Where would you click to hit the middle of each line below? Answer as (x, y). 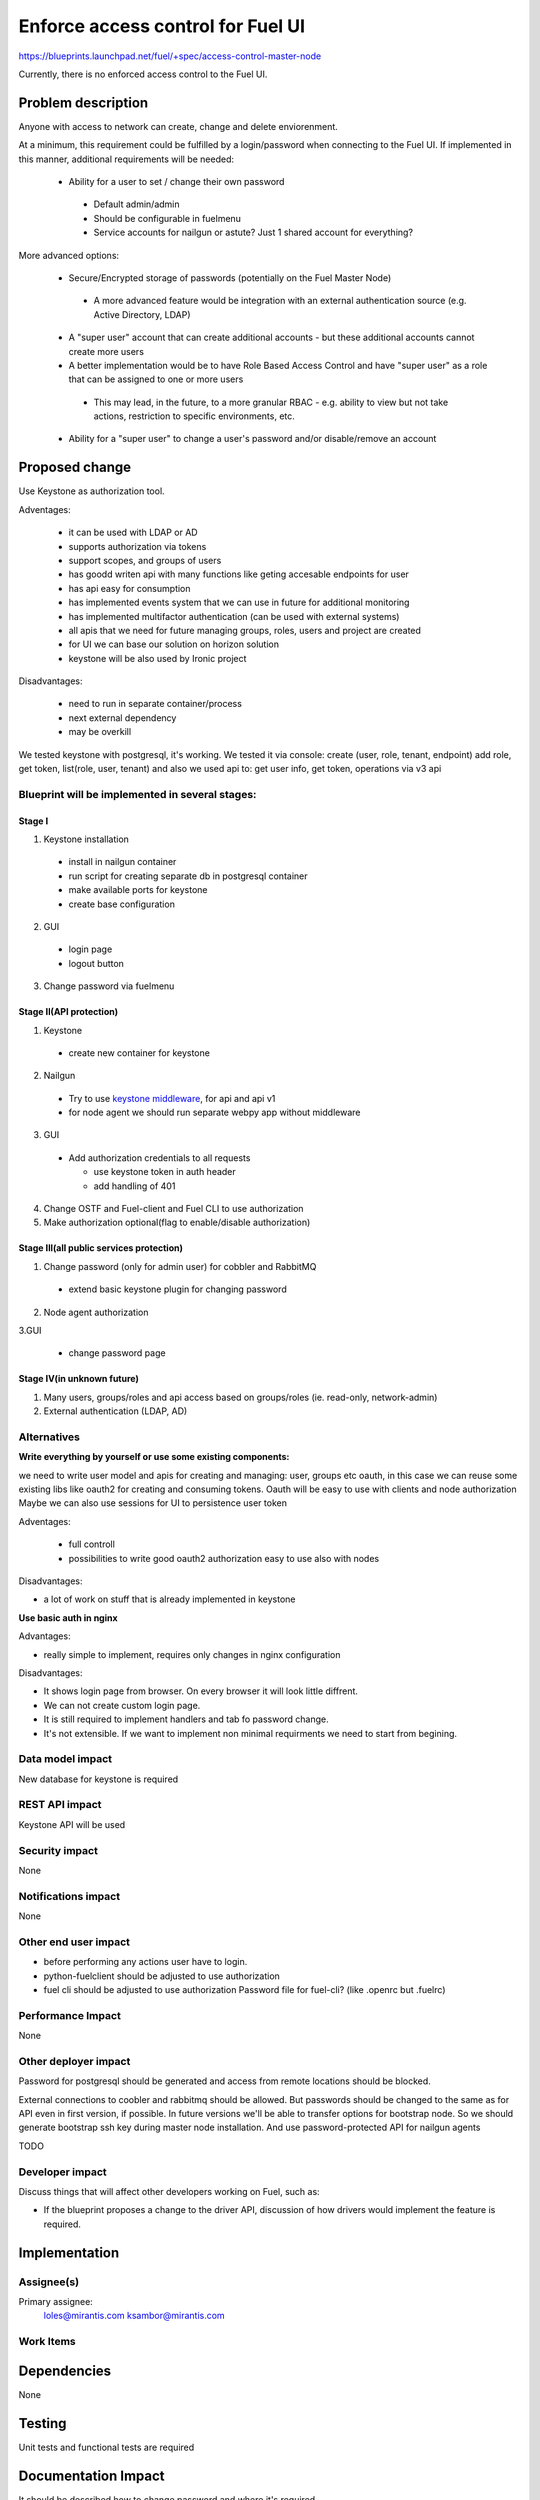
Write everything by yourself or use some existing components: (154, 1457)
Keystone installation (86, 839)
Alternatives (49, 1437)
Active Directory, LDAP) (142, 314)
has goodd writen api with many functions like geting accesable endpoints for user (239, 574)
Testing (42, 2423)
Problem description (83, 102)
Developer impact (62, 2172)
